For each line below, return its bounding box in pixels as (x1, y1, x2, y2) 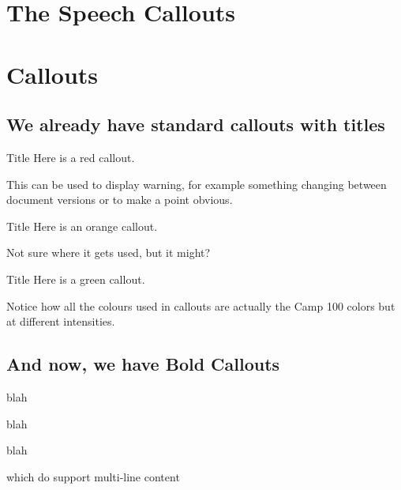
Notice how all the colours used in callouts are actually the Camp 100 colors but (6, 297, 395, 314)
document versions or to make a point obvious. (6, 191, 233, 208)
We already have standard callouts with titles (6, 112, 385, 137)
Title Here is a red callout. (6, 149, 135, 165)
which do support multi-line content (6, 468, 180, 484)
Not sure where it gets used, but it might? (6, 244, 211, 261)
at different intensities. (6, 313, 115, 330)
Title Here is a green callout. (6, 270, 145, 287)
